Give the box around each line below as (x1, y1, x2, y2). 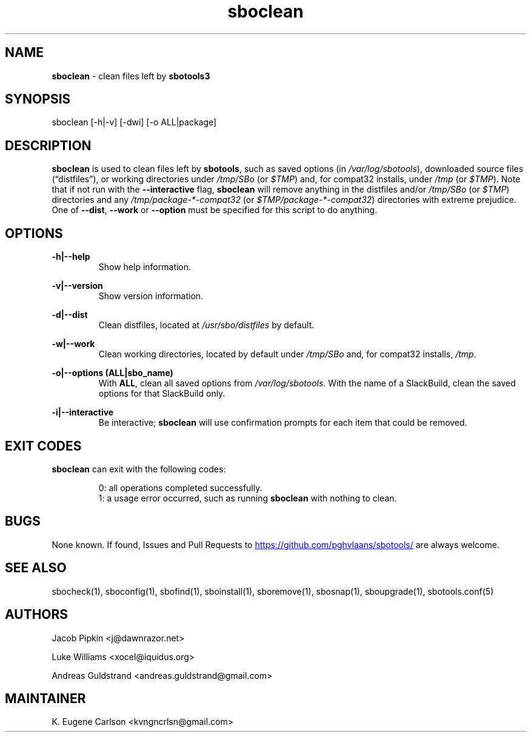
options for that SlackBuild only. (98, 388, 225, 399)
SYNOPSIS (5, 91, 71, 107)
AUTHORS (5, 607, 68, 623)
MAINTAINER (5, 690, 86, 706)
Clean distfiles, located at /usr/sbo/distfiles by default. (98, 320, 315, 331)
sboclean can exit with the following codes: (52, 463, 226, 474)
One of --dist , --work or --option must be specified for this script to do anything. (52, 205, 378, 216)
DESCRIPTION (5, 137, 92, 153)
